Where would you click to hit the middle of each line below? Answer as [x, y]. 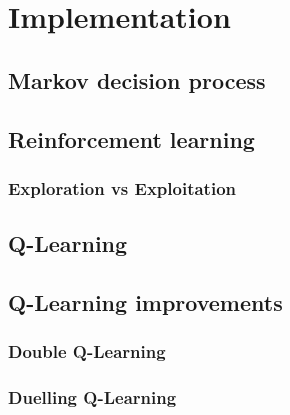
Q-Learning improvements [145, 301]
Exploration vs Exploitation [122, 187]
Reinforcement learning [131, 138]
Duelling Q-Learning [92, 397]
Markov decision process [137, 79]
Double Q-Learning [87, 351]
